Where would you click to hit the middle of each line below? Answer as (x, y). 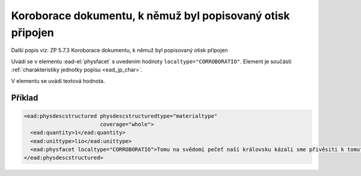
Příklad (25, 98)
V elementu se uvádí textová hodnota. (58, 80)
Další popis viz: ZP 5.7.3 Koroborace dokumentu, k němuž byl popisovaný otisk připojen (119, 50)
